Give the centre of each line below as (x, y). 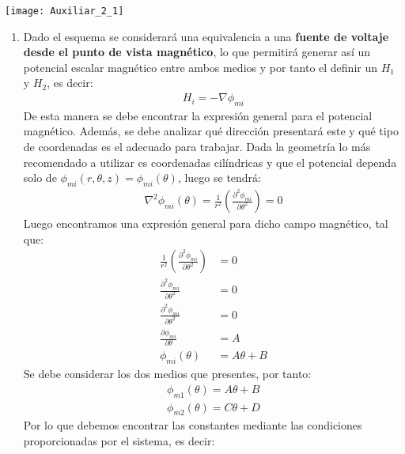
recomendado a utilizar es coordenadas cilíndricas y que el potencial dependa (210, 162)
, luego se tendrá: (219, 178)
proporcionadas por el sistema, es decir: (119, 441)
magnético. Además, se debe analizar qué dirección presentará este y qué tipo (211, 131)
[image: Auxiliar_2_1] (64, 11)
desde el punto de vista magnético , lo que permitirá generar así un (197, 52)
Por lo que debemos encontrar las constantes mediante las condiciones (193, 425)
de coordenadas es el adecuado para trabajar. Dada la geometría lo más (197, 147)
